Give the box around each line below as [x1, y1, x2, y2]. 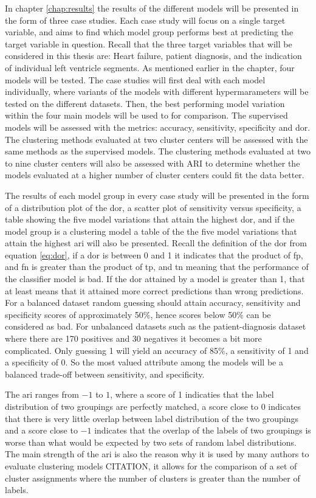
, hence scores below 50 [150, 308, 237, 320]
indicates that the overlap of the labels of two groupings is [94, 424, 311, 437]
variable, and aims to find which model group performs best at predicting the [5, 26, 294, 38]
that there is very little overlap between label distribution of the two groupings [5, 412, 299, 424]
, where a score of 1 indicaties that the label [110, 388, 274, 401]
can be [246, 308, 271, 320]
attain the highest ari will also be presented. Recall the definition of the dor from [5, 237, 307, 249]
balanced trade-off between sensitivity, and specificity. [5, 367, 205, 380]
